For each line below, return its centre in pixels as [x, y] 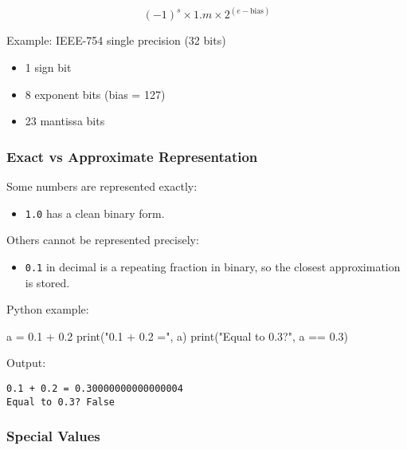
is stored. [47, 282]
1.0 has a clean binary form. [95, 213]
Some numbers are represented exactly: [102, 186]
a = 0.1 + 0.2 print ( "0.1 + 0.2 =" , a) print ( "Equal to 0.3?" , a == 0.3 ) [178, 336]
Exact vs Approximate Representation [132, 156]
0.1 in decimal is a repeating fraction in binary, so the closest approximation [213, 266]
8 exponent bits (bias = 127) [95, 94]
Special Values [53, 436]
